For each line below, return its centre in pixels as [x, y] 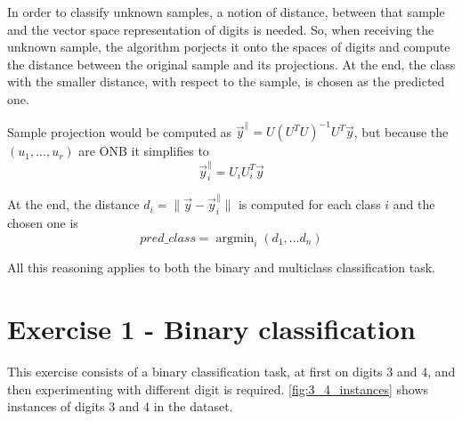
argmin [235, 238]
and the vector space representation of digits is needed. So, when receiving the [221, 29]
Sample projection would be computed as [120, 131]
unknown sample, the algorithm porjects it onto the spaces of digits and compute [229, 47]
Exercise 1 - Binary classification [211, 329]
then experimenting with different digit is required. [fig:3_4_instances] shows [218, 389]
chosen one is [43, 222]
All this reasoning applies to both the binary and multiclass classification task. [221, 267]
